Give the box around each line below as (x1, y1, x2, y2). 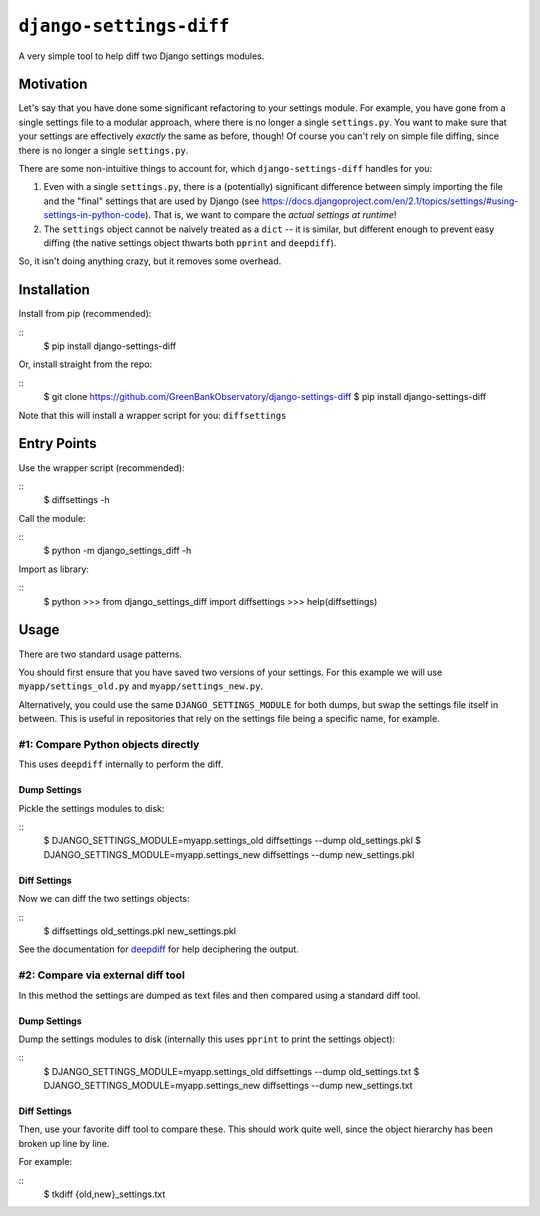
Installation (18, 281, 90, 299)
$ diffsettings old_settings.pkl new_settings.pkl (43, 925, 237, 937)
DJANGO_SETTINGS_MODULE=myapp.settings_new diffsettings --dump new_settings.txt (43, 1080, 413, 1092)
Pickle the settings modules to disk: (18, 802, 165, 814)
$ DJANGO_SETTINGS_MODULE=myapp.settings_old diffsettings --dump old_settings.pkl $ (43, 835, 422, 847)
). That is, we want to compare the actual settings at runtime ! (145, 209, 397, 221)
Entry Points (18, 435, 97, 452)
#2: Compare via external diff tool (18, 968, 185, 982)
